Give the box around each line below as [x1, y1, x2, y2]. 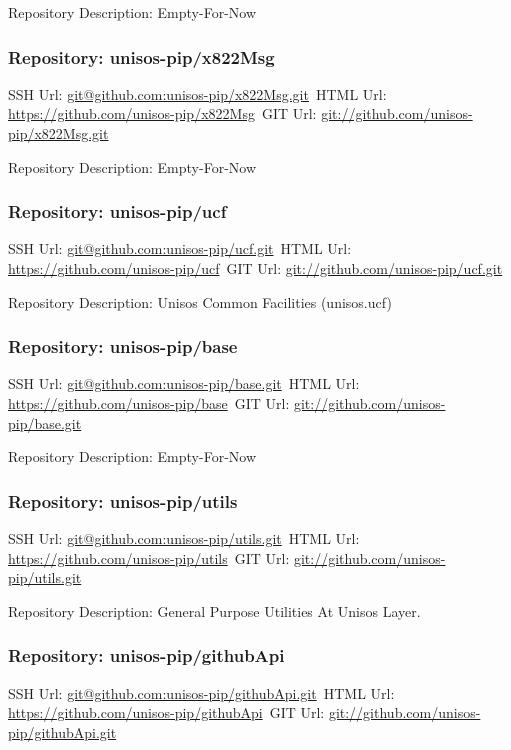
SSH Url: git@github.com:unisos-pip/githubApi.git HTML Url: [8, 682, 395, 703]
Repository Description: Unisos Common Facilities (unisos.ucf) [8, 291, 392, 312]
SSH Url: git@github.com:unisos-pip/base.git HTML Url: [8, 373, 360, 394]
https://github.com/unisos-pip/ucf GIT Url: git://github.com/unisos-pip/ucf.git [8, 258, 503, 278]
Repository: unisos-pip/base [8, 334, 238, 359]
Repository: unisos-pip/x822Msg [8, 44, 275, 69]
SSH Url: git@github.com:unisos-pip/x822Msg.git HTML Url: [8, 83, 387, 104]
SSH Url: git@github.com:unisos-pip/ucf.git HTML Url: [8, 238, 352, 259]
